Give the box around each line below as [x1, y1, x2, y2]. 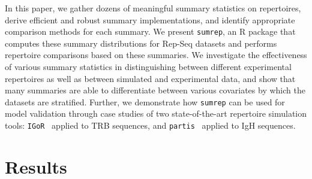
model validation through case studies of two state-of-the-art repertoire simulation [5, 107, 307, 120]
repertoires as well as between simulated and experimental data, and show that [5, 72, 296, 84]
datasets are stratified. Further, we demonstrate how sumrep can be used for [5, 95, 285, 108]
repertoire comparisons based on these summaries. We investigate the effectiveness [5, 48, 307, 61]
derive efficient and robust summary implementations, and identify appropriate [5, 13, 295, 26]
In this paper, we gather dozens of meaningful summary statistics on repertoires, [5, 2, 301, 14]
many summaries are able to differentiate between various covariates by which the [5, 84, 305, 96]
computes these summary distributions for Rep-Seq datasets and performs [5, 37, 277, 49]
